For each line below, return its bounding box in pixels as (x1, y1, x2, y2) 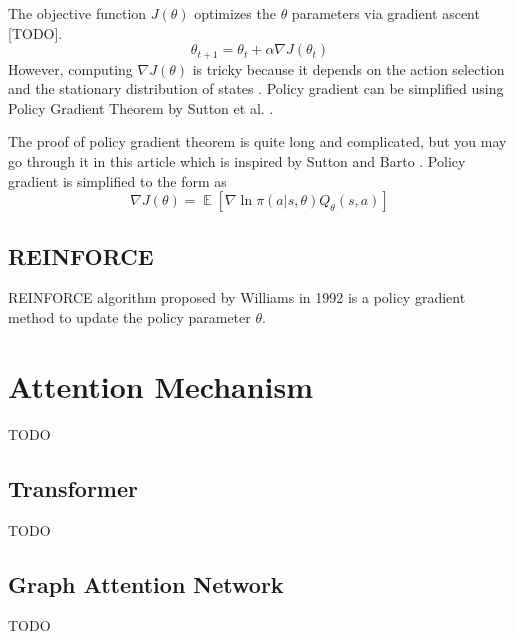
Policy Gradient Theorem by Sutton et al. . (8, 97, 274, 118)
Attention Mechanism (8, 365, 314, 406)
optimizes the (194, 3, 276, 23)
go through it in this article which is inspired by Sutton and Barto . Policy (8, 151, 466, 172)
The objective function (8, 3, 147, 23)
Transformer (8, 472, 138, 503)
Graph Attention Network (8, 568, 284, 599)
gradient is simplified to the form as (8, 170, 227, 191)
